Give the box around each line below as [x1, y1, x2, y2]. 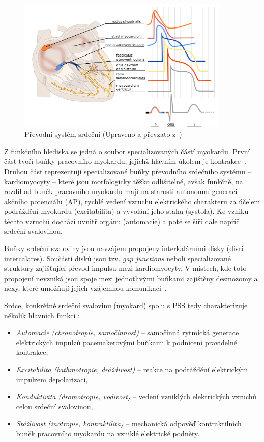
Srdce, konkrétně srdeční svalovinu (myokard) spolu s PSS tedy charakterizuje [4, 300, 248, 311]
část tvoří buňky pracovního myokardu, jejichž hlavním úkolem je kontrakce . [4, 156, 246, 167]
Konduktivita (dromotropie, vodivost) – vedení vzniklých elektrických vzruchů [16, 391, 256, 402]
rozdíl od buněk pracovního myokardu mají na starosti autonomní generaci [4, 186, 238, 197]
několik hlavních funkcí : [4, 310, 80, 320]
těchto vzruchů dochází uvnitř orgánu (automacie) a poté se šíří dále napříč [4, 215, 240, 226]
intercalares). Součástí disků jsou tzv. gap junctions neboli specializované [4, 253, 231, 263]
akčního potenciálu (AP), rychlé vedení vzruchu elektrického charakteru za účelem [4, 196, 260, 206]
